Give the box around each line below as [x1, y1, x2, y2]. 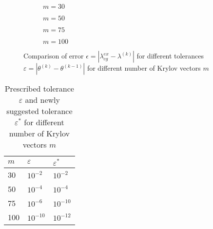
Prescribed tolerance [4, 83, 74, 94]
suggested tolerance [6, 105, 73, 116]
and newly [25, 94, 60, 105]
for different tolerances [136, 51, 204, 60]
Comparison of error [23, 51, 84, 60]
